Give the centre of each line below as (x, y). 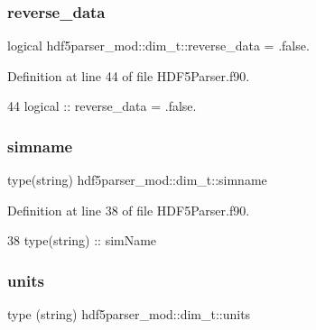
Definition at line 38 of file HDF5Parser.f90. (129, 210)
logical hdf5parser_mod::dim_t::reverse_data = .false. (158, 46)
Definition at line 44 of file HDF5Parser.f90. (129, 75)
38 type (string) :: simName (82, 240)
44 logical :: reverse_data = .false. (102, 106)
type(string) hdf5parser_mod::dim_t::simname (137, 180)
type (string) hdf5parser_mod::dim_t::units (129, 314)
